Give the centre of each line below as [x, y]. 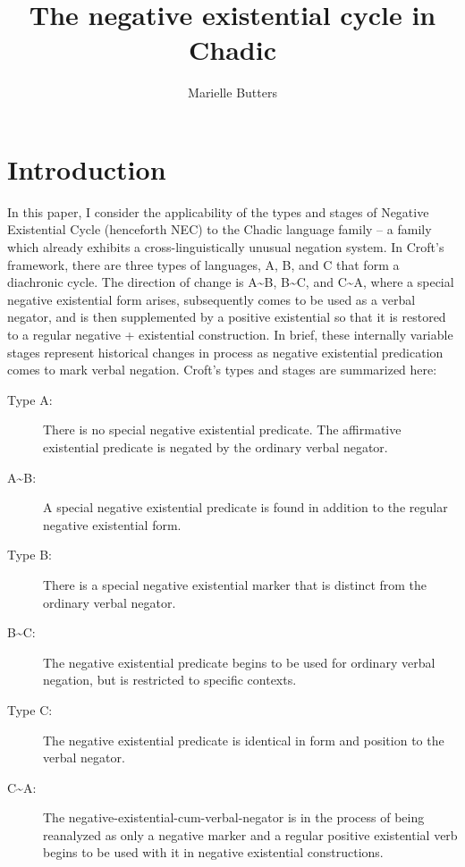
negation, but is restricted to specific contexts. [170, 680]
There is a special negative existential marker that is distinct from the [235, 584]
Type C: [30, 709]
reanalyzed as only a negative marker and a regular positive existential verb [250, 834]
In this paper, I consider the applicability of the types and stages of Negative [218, 211]
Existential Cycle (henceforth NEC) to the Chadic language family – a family [220, 229]
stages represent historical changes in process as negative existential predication [225, 352]
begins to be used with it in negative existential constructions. [213, 852]
